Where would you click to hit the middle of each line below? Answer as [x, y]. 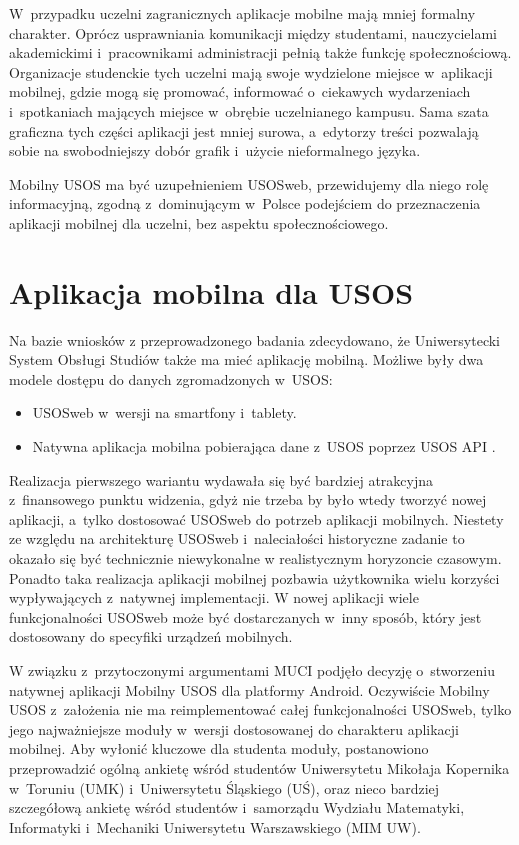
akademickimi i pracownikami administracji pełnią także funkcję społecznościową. [260, 52]
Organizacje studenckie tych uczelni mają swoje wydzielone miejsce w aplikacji [251, 71]
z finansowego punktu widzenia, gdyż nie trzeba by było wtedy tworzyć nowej [248, 499]
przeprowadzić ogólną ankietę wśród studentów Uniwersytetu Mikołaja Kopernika [259, 767]
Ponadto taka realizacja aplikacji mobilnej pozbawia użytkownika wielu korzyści [254, 577]
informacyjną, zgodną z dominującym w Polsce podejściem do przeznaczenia [245, 203]
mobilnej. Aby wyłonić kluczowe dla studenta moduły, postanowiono [219, 748]
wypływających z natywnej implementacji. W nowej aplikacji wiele [214, 597]
